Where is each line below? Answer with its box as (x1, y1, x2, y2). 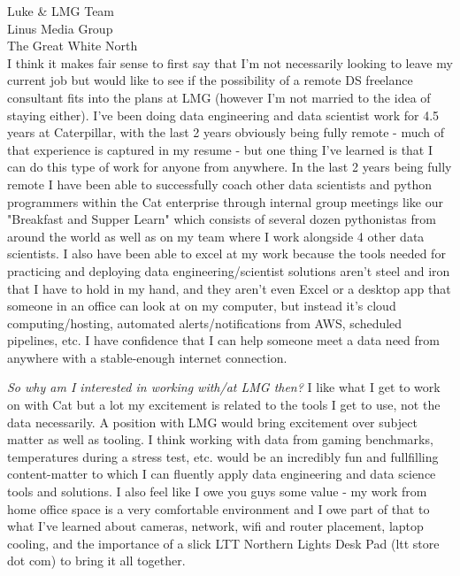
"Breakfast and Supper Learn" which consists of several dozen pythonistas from (7, 210, 436, 228)
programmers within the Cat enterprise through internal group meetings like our (7, 192, 443, 211)
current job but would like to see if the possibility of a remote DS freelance (7, 71, 413, 89)
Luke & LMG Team (7, 2, 115, 19)
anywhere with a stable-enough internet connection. (7, 348, 287, 366)
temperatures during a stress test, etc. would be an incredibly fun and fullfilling (7, 447, 439, 465)
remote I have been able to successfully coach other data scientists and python (7, 174, 432, 193)
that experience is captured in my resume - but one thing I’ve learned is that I (7, 140, 433, 158)
